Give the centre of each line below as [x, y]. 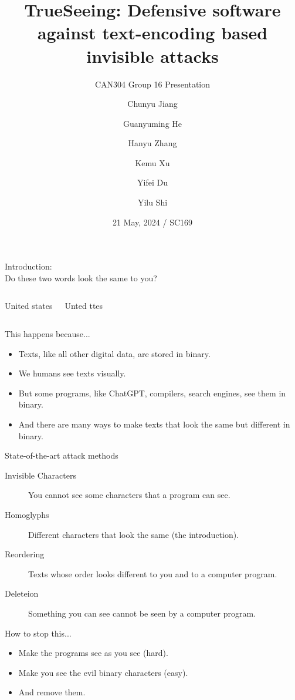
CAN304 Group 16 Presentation [152, 84]
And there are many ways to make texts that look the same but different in [154, 424]
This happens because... [48, 334]
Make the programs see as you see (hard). [93, 653]
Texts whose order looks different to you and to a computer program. [153, 573]
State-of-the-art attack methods [62, 455]
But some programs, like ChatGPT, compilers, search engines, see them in [152, 393]
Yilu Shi [152, 202]
